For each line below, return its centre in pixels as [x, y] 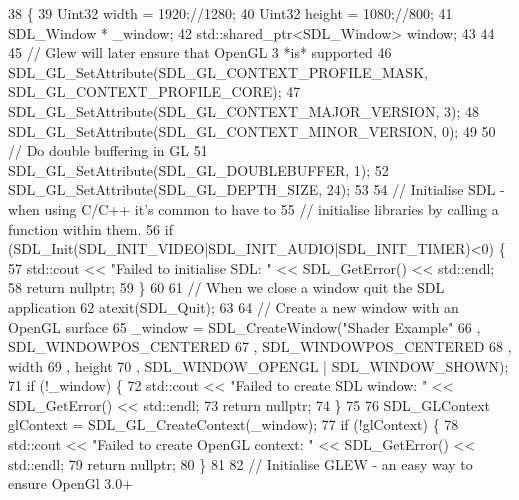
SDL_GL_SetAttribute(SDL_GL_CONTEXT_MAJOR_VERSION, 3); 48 [244, 110]
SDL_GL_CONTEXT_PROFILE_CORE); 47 [154, 91]
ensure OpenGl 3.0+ [71, 483]
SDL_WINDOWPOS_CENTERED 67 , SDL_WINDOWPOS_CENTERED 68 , [260, 346]
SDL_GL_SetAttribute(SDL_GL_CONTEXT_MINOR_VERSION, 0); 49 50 [252, 130]
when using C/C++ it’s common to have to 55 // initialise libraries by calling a [253, 208]
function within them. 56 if [90, 228]
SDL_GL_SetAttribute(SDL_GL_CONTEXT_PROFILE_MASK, [218, 71]
